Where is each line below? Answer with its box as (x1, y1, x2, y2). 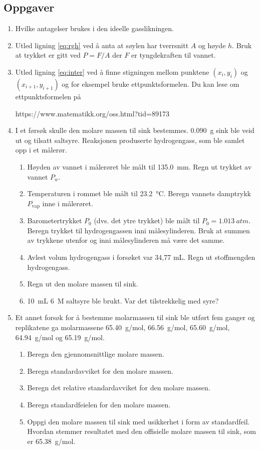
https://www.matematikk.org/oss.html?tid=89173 (15, 108, 169, 118)
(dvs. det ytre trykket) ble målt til (94, 215, 200, 226)
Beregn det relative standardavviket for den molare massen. (27, 382, 210, 393)
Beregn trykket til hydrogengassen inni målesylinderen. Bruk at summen (27, 225, 250, 235)
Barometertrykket (27, 215, 82, 226)
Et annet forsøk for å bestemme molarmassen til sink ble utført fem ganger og (15, 312, 255, 323)
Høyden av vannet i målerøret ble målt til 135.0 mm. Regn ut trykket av (27, 161, 252, 172)
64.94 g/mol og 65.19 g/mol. (15, 332, 105, 342)
